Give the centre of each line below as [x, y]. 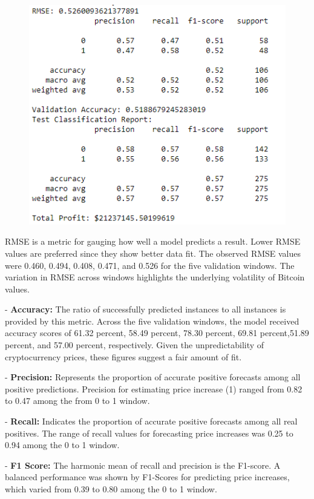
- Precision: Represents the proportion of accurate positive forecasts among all [153, 377]
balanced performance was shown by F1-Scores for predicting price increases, [147, 477]
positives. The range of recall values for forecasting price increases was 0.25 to [149, 433]
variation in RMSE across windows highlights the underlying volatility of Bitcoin [155, 277]
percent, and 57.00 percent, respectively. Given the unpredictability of [135, 345]
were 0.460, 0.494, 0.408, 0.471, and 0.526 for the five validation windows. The [150, 265]
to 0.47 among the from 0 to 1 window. [77, 401]
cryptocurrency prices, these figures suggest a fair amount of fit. [123, 356]
